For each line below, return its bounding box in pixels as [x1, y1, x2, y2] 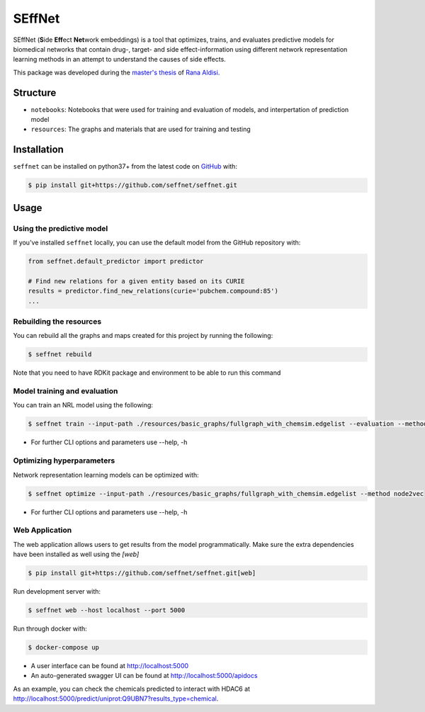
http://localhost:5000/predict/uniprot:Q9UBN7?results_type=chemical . [13, 694, 219, 703]
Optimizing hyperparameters [13, 456, 115, 465]
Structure [13, 86, 57, 98]
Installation [13, 144, 64, 156]
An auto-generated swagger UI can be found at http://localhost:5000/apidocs [30, 672, 258, 680]
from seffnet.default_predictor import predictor [28, 257, 204, 266]
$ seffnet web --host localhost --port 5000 [28, 606, 186, 614]
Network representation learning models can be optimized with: [13, 470, 200, 479]
